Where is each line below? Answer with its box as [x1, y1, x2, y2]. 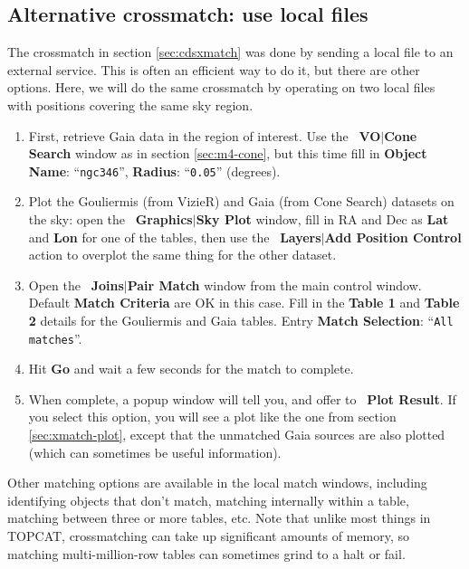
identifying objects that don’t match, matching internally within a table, [7, 490, 409, 509]
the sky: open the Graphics [28, 210, 193, 229]
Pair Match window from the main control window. [127, 275, 422, 294]
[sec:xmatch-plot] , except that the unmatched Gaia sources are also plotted [28, 425, 445, 444]
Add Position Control [324, 227, 462, 246]
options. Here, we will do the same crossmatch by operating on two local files [7, 78, 435, 97]
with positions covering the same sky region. [7, 95, 254, 114]
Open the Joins [28, 275, 124, 294]
